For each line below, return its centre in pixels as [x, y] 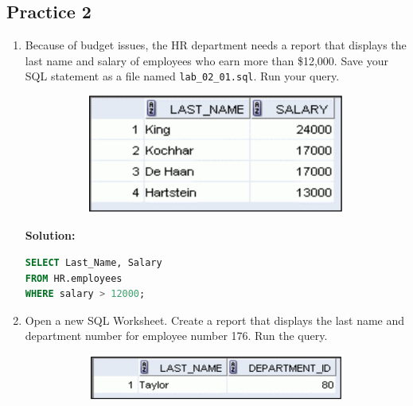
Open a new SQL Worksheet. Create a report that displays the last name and [215, 320]
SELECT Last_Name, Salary [94, 262]
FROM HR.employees [74, 278]
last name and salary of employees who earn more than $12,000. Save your [206, 60]
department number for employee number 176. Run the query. [176, 336]
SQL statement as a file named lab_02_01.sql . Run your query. [182, 76]
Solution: [50, 235]
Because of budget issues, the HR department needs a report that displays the [216, 45]
